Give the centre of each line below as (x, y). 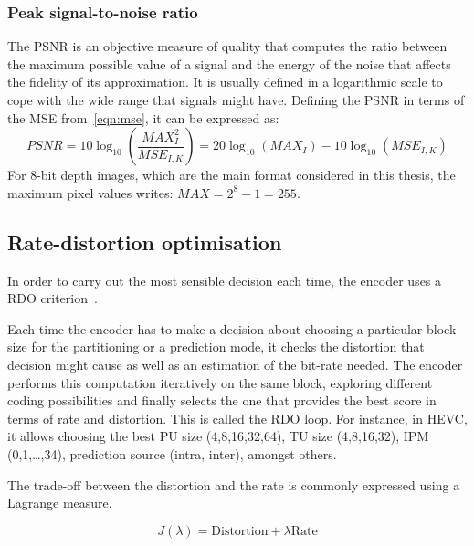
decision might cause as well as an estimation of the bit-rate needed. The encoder (235, 364)
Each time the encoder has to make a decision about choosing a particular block (232, 328)
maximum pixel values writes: (90, 192)
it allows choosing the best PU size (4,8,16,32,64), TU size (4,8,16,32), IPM (218, 436)
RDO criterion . (53, 298)
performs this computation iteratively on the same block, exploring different (220, 382)
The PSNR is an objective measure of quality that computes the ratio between (227, 46)
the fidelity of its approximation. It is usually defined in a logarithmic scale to (225, 82)
